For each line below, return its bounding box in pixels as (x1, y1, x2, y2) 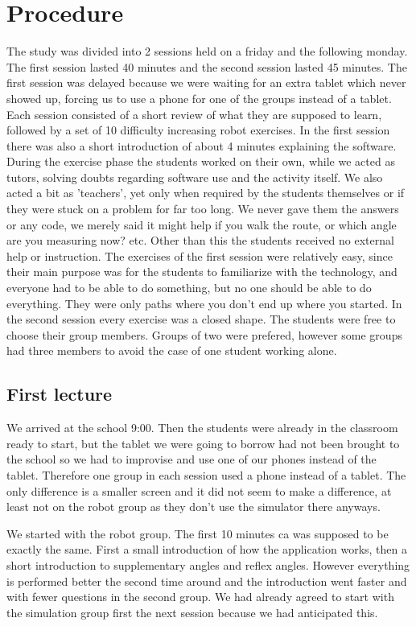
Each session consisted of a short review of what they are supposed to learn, (6, 105, 382, 122)
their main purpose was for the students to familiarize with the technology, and (6, 263, 397, 280)
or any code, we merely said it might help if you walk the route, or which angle (6, 216, 397, 233)
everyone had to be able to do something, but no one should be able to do (6, 279, 372, 296)
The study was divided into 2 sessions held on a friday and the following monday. (6, 43, 408, 60)
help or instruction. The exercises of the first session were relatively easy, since (6, 247, 393, 264)
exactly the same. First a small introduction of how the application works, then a (6, 541, 408, 558)
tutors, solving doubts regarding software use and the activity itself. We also (6, 168, 383, 185)
